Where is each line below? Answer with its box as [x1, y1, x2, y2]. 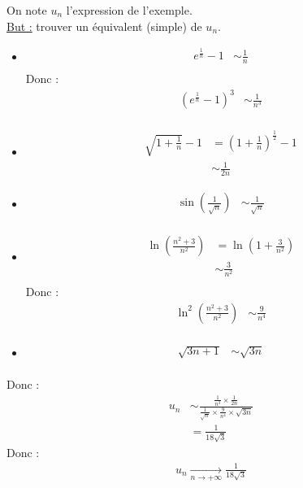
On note [6, 2, 47, 18]
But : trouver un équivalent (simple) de [6, 17, 202, 34]
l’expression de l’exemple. [66, 2, 193, 18]
